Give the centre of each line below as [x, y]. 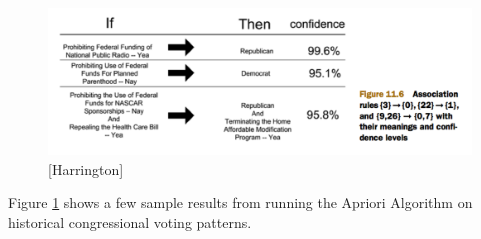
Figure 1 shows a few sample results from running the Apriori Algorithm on [240, 202]
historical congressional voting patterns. [130, 221]
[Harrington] [86, 168]
